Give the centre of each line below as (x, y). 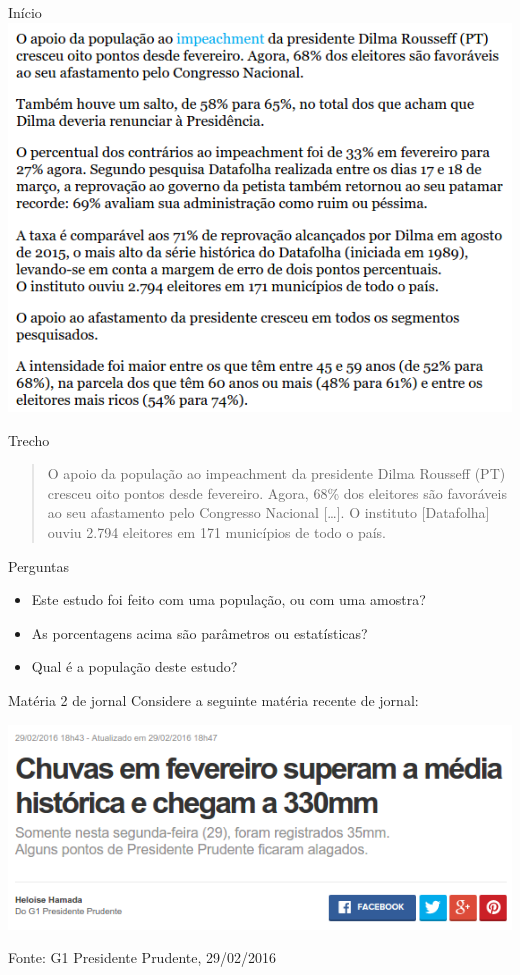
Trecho (29, 439)
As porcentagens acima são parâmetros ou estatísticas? (199, 632)
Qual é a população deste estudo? (134, 666)
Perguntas (38, 565)
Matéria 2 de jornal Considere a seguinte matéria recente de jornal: (213, 699)
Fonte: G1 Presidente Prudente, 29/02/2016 (142, 957)
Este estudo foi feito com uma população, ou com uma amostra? (228, 599)
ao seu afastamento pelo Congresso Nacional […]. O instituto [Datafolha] (268, 512)
